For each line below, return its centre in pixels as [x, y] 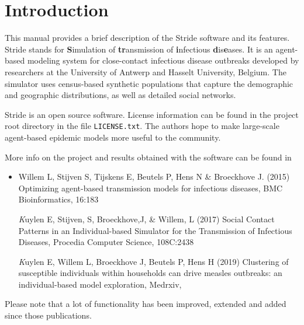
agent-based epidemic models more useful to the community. [113, 137]
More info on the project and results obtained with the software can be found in [148, 157]
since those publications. [48, 315]
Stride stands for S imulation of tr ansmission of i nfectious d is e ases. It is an [139, 49]
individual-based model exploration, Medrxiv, [100, 284]
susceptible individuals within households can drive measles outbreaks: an [150, 273]
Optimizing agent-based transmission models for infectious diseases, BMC [151, 188]
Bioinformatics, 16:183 [58, 199]
